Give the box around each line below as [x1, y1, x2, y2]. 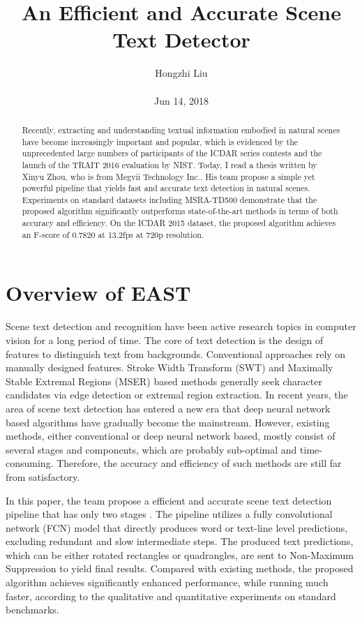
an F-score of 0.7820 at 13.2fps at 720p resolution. [22, 228, 204, 240]
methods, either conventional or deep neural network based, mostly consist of [6, 428, 335, 443]
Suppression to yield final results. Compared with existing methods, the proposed [6, 561, 354, 576]
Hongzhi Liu [155, 66, 208, 80]
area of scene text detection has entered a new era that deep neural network [6, 401, 331, 415]
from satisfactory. [6, 469, 80, 484]
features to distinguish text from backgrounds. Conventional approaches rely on [6, 346, 346, 361]
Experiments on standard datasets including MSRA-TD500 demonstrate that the [22, 193, 317, 205]
